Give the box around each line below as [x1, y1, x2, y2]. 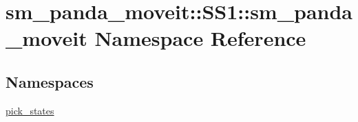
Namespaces [6, 71, 94, 92]
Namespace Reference [94, 24, 306, 52]
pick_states [6, 103, 54, 117]
